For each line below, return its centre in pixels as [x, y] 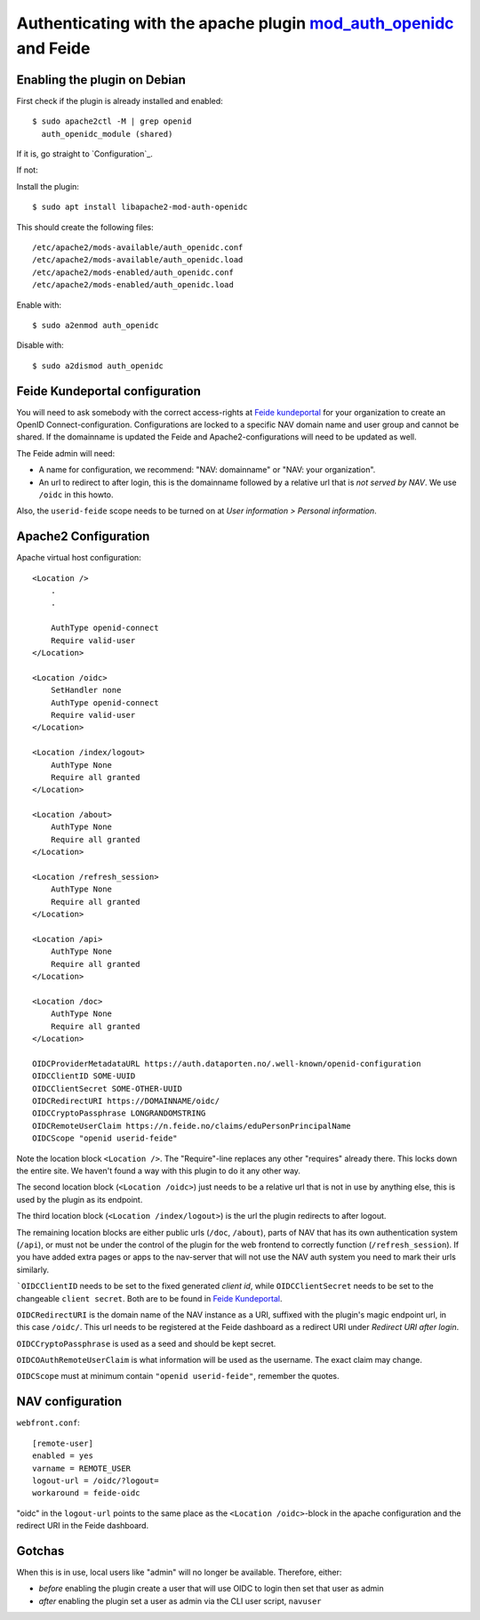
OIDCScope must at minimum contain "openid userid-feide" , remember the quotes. [178, 1376]
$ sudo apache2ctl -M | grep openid [112, 121]
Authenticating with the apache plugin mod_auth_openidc [235, 23]
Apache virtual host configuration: [79, 558]
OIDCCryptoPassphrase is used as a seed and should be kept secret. [146, 1343]
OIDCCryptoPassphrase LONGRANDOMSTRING [119, 1113]
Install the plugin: [48, 186]
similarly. [32, 1269]
